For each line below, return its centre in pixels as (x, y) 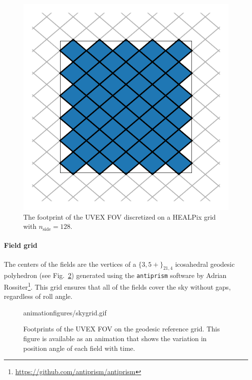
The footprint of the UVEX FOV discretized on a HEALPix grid (120, 216)
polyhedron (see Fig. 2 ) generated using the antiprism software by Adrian (115, 275)
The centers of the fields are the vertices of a (70, 264)
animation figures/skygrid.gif (65, 312)
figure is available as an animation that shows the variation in (115, 338)
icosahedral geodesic (205, 264)
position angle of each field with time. (79, 348)
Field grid (21, 245)
